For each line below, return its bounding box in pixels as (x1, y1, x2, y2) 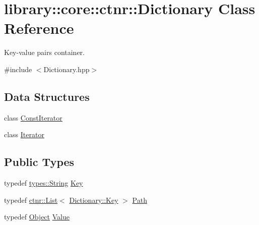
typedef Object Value (4, 211, 70, 222)
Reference (4, 18, 74, 38)
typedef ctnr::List (4, 194, 58, 205)
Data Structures (4, 88, 90, 104)
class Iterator (4, 129, 44, 140)
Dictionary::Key (69, 194, 118, 205)
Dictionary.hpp (43, 64, 90, 74)
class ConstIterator (4, 112, 62, 123)
